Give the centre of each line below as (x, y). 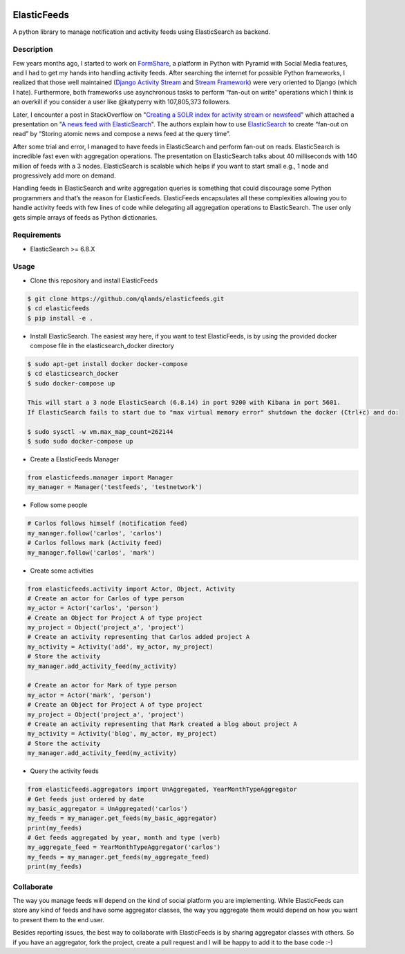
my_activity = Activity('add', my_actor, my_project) (120, 647)
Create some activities (62, 571)
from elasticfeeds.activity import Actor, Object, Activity (131, 589)
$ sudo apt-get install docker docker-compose (107, 364)
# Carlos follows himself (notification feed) (107, 524)
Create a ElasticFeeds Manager (75, 459)
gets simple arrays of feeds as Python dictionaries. (85, 217)
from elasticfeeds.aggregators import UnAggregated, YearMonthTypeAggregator (162, 790)
